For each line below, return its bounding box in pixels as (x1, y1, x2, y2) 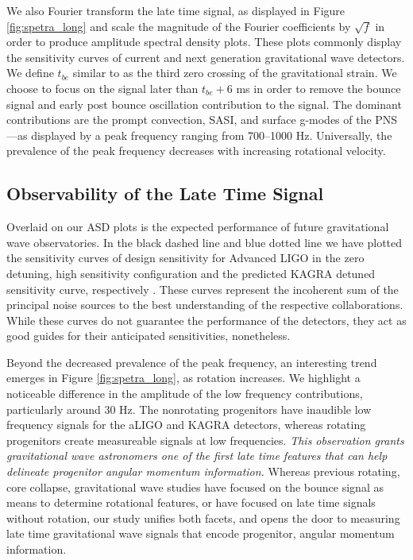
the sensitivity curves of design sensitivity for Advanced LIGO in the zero (6, 249, 365, 266)
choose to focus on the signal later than (6, 79, 199, 96)
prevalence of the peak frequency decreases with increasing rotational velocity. (6, 142, 386, 159)
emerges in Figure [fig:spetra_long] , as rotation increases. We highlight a (6, 369, 361, 386)
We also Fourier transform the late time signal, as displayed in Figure (6, 2, 345, 18)
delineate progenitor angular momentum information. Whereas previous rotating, (6, 463, 400, 480)
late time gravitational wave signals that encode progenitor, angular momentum (6, 525, 395, 542)
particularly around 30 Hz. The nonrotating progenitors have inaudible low (6, 400, 372, 417)
